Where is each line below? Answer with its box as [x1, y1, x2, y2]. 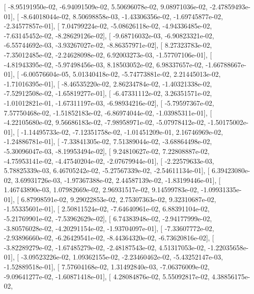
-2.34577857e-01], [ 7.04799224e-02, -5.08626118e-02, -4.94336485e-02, [4, 21, 212, 31]
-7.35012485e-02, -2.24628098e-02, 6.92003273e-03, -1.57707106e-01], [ [4, 49, 212, 59]
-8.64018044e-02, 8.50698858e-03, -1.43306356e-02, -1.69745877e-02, [21, 11, 223, 21]
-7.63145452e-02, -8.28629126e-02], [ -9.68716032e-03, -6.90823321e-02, [4, 30, 214, 40]
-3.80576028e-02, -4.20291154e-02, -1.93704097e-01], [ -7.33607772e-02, [4, 223, 214, 233]
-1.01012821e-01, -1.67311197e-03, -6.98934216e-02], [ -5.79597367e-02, [4, 97, 214, 108]
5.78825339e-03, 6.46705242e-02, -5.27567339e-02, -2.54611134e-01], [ [4, 165, 210, 176]
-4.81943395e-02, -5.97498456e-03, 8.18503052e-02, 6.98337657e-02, [4, 59, 203, 69]
